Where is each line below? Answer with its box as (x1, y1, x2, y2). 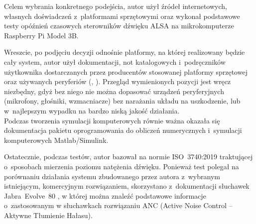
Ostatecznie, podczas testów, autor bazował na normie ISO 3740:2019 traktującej (4, 151, 253, 162)
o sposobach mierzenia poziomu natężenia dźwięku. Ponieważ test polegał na (4, 161, 239, 171)
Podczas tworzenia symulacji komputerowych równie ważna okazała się (4, 115, 220, 125)
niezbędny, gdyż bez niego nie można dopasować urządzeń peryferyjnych (4, 86, 224, 96)
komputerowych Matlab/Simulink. (4, 134, 109, 145)
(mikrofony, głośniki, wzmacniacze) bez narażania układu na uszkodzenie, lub (4, 96, 241, 106)
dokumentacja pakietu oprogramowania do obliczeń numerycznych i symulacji (4, 125, 242, 135)
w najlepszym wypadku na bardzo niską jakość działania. (4, 105, 180, 115)
